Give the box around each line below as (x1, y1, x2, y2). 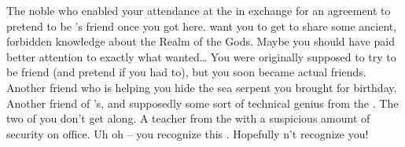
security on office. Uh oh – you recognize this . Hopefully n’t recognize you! (6, 125, 369, 141)
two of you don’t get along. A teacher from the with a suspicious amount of (6, 110, 370, 127)
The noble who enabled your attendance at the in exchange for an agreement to (6, 2, 391, 18)
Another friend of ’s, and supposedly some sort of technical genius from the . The (6, 94, 399, 111)
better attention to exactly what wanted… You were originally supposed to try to (6, 48, 396, 64)
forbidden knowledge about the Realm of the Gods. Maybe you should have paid (6, 33, 396, 50)
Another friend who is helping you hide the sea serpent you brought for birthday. (6, 79, 397, 95)
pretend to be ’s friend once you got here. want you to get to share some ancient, (6, 17, 397, 34)
